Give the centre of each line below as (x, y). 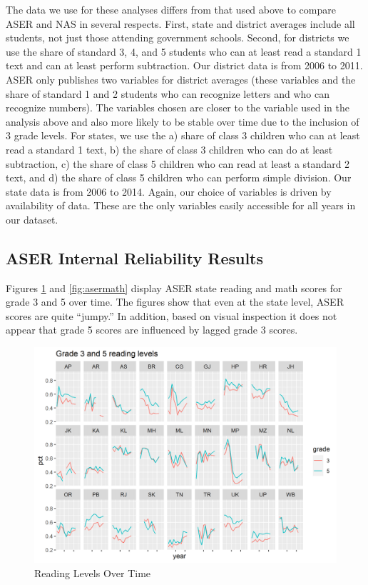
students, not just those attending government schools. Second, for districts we (178, 37)
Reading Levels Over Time (93, 572)
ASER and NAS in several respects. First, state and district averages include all (180, 23)
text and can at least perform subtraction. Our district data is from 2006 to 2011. (184, 65)
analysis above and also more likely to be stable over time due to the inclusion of (183, 121)
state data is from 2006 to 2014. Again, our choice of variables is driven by (169, 191)
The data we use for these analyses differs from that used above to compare (171, 9)
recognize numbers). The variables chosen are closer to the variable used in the (178, 107)
